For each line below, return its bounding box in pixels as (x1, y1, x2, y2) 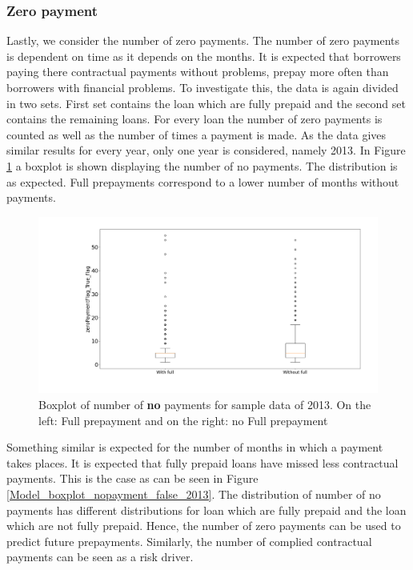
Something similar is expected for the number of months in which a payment (6, 439, 383, 456)
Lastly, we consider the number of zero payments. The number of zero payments (6, 32, 400, 49)
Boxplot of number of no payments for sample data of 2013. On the (38, 396, 371, 413)
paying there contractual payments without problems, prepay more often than (6, 63, 389, 80)
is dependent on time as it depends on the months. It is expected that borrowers (6, 47, 401, 64)
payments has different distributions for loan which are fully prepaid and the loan (6, 501, 407, 518)
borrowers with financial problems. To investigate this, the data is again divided (6, 79, 399, 95)
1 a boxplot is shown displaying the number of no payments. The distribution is (6, 157, 398, 174)
